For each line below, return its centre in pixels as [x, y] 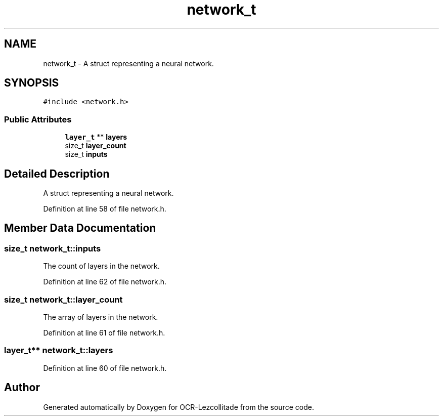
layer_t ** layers [96, 137]
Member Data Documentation [80, 228]
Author [22, 388]
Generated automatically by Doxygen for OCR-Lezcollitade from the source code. [179, 407]
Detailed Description [57, 174]
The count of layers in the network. [101, 266]
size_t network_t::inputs [53, 248]
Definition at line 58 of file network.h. [105, 209]
